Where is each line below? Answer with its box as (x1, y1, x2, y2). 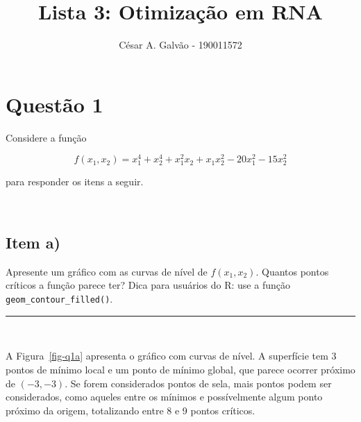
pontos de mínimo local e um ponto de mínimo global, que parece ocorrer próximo (6, 362, 355, 376)
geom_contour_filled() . (6, 292, 113, 306)
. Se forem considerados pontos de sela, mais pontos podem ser (65, 375, 332, 390)
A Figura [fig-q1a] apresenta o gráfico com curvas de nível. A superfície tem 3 (6, 348, 337, 363)
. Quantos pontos (255, 264, 329, 278)
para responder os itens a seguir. (6, 174, 144, 189)
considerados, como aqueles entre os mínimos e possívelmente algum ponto (6, 389, 323, 404)
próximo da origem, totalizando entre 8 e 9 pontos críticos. (6, 403, 255, 417)
